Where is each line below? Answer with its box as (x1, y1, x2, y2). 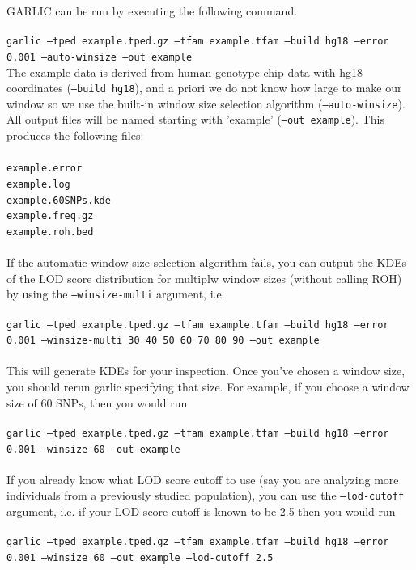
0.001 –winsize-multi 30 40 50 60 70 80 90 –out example (6, 335, 320, 347)
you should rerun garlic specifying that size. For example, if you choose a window (6, 378, 410, 395)
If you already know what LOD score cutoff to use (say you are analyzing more (6, 471, 399, 488)
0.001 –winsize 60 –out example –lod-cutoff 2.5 (6, 551, 274, 564)
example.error (6, 163, 83, 175)
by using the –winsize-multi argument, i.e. (6, 285, 225, 302)
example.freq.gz (6, 210, 94, 222)
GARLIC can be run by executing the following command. (6, 2, 298, 19)
